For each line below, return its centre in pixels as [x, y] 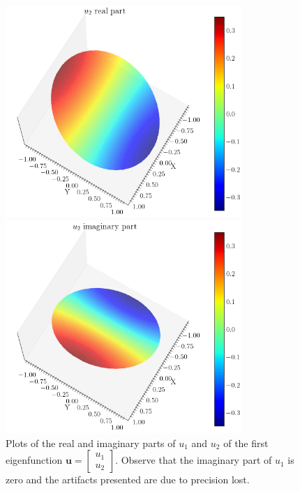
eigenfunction [34, 460]
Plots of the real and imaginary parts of [91, 443]
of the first [246, 443]
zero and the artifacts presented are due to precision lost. [128, 479]
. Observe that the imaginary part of [194, 460]
